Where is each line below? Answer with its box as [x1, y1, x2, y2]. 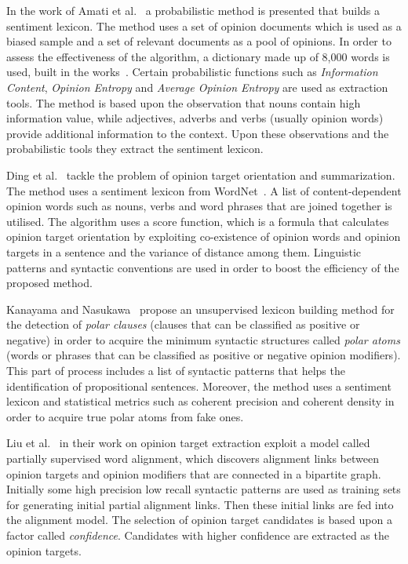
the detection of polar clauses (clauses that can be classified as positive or [6, 316, 360, 333]
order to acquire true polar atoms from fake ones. [6, 408, 244, 424]
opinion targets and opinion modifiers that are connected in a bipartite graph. [6, 465, 381, 482]
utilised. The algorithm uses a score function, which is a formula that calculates [6, 213, 389, 229]
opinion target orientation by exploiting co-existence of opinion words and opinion [6, 228, 401, 245]
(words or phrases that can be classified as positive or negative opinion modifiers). [6, 347, 401, 363]
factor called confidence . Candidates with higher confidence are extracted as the [6, 527, 389, 543]
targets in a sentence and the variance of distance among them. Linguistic [6, 243, 362, 260]
